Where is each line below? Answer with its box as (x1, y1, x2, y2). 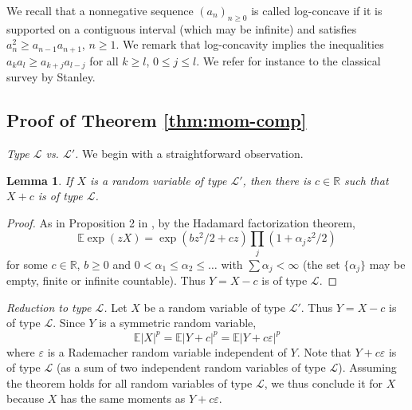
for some (6, 255, 48, 272)
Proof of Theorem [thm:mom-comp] (6, 108, 307, 132)
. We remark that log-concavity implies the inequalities (116, 36, 384, 53)
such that (344, 171, 389, 188)
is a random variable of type (90, 171, 227, 188)
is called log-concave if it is (251, 2, 383, 18)
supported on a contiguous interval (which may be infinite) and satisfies (6, 20, 357, 37)
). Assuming (338, 359, 397, 376)
